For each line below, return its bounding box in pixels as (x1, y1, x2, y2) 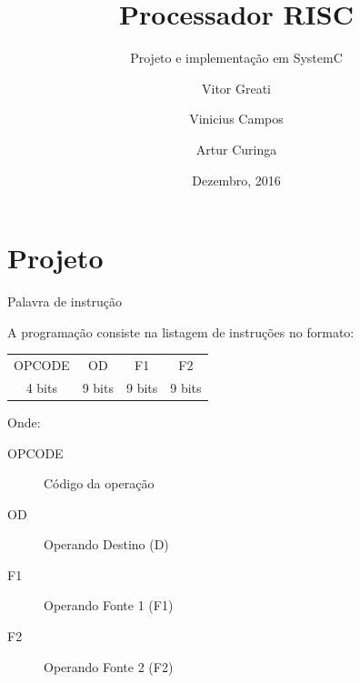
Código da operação (44, 474, 155, 493)
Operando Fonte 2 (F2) (44, 657, 174, 676)
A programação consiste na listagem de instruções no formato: (7, 322, 355, 341)
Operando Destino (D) (44, 535, 169, 554)
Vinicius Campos (189, 109, 284, 128)
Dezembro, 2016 (192, 170, 281, 189)
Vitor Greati (201, 78, 272, 97)
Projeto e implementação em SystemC (130, 48, 343, 67)
